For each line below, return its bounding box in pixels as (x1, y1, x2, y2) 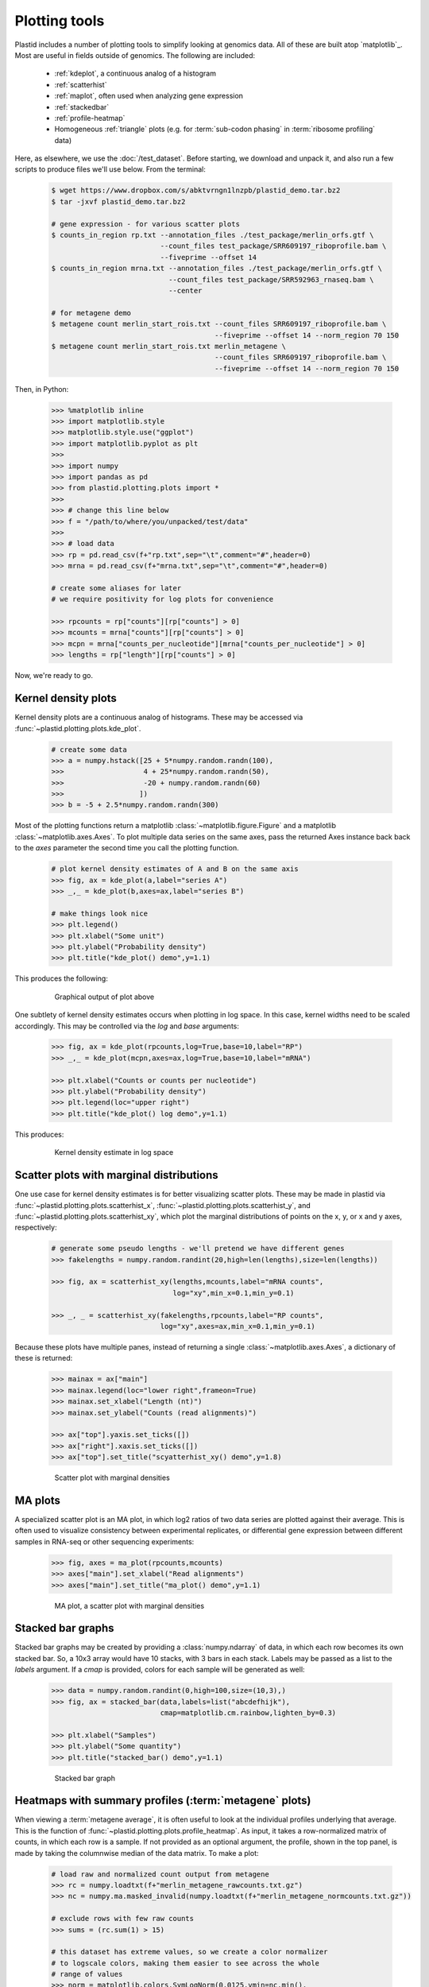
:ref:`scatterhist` (54, 79, 107, 89)
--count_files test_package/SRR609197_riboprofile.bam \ (160, 242, 387, 250)
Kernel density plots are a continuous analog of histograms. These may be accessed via (14, 712, 303, 722)
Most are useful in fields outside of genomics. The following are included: (14, 50, 256, 60)
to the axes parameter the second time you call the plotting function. (14, 843, 239, 853)
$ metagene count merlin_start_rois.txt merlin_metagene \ (51, 342, 286, 351)
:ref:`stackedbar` (54, 102, 110, 111)
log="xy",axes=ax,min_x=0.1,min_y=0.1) (160, 1322, 315, 1330)
